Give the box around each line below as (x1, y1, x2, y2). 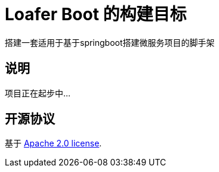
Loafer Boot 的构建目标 (5, 4, 187, 24)
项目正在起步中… (5, 87, 71, 98)
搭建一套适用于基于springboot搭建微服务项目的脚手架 (5, 37, 215, 48)
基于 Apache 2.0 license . (5, 138, 102, 149)
